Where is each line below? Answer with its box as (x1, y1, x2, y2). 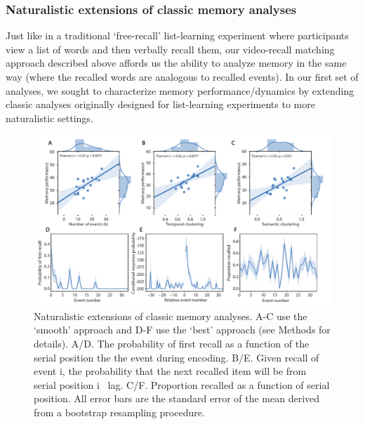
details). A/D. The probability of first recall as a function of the (34, 336, 310, 351)
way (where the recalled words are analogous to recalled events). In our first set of (6, 69, 359, 84)
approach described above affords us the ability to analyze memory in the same (6, 55, 347, 70)
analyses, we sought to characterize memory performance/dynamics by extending (6, 83, 354, 98)
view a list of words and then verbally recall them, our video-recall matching (6, 41, 335, 56)
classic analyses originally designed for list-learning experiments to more (6, 97, 315, 112)
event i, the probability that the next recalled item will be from (34, 364, 307, 378)
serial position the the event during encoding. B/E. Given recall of (34, 350, 319, 364)
